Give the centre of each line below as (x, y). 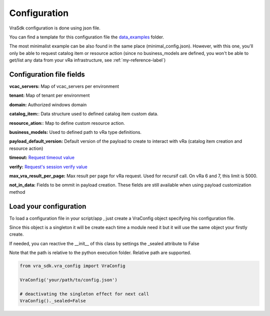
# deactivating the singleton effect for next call (84, 294)
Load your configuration (48, 206)
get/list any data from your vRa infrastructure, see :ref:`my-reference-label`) (87, 60)
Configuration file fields (47, 74)
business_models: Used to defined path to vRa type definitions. (75, 132)
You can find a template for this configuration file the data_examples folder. (87, 37)
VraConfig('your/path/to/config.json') (68, 280)
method (17, 192)
